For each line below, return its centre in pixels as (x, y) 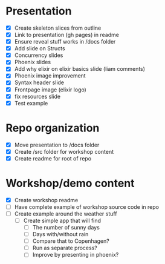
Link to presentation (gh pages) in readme (66, 35)
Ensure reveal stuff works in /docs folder (65, 42)
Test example (31, 103)
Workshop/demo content (70, 183)
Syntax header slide (39, 82)
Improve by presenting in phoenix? (76, 255)
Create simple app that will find (62, 220)
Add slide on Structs (40, 48)
